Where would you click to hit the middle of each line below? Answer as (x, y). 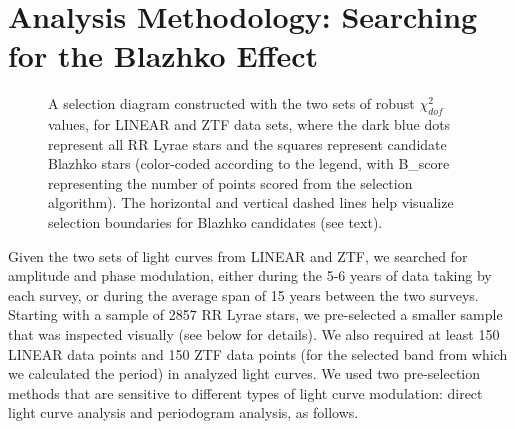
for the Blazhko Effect (163, 55)
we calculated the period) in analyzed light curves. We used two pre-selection (244, 373)
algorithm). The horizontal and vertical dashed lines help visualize (251, 202)
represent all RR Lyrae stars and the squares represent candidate (247, 143)
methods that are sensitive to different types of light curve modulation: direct (245, 392)
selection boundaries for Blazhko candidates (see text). (215, 222)
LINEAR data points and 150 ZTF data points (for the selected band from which (258, 353)
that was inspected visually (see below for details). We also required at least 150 (254, 334)
